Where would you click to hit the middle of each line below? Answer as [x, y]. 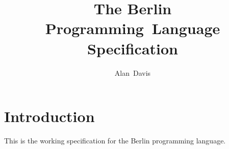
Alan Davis [133, 72]
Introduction [49, 116]
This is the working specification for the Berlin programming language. [115, 141]
